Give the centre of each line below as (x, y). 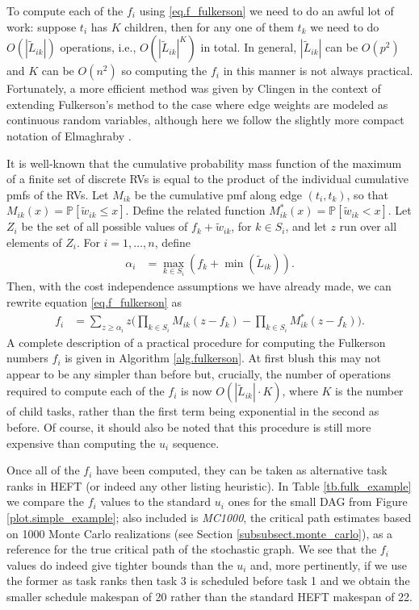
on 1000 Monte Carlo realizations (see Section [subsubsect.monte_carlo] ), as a (200, 533)
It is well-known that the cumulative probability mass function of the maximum (204, 163)
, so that (367, 194)
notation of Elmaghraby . (69, 135)
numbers (27, 358)
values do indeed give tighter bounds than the (120, 564)
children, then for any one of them (209, 26)
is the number (369, 391)
